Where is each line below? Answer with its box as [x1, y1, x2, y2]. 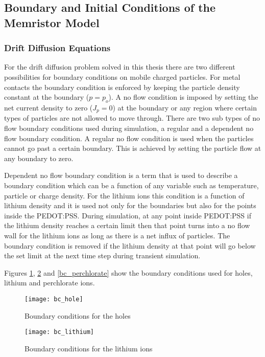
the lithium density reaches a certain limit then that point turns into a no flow [4, 220, 250, 231]
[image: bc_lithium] [25, 328, 94, 336]
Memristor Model [4, 14, 100, 30]
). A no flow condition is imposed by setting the [108, 92, 258, 102]
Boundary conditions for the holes [25, 310, 131, 321]
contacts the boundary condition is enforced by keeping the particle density [4, 81, 240, 92]
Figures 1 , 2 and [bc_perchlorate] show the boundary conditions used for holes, [4, 267, 253, 278]
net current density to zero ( [4, 102, 93, 113]
